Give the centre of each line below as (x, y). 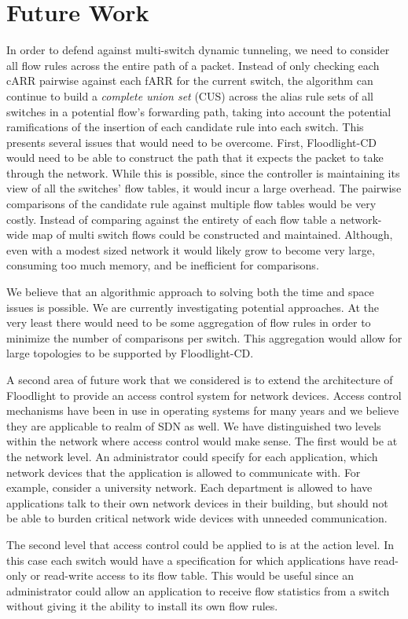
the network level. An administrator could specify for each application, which (192, 456)
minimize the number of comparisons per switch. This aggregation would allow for (204, 337)
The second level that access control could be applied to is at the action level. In (200, 544)
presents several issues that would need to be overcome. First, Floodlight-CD (192, 142)
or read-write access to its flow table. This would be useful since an (192, 575)
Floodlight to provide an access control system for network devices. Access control (204, 395)
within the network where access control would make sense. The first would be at (202, 441)
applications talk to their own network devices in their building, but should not (197, 502)
